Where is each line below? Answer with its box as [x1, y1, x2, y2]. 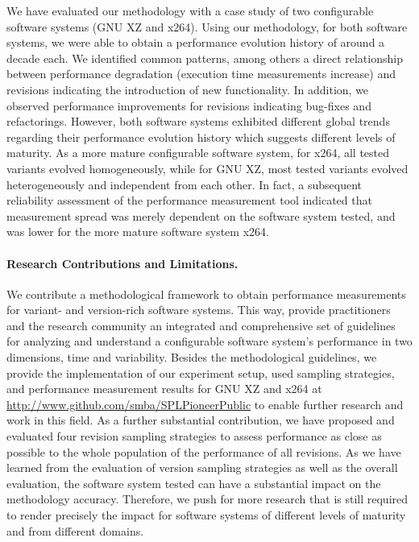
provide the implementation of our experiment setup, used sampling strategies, [6, 364, 395, 381]
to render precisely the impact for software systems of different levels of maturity [6, 507, 406, 523]
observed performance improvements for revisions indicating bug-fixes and [6, 97, 371, 114]
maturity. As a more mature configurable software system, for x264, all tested [6, 144, 390, 161]
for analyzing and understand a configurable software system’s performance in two [6, 333, 413, 350]
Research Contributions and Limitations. [6, 254, 239, 271]
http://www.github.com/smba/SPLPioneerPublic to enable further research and [6, 395, 404, 412]
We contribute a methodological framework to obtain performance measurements [6, 285, 406, 302]
